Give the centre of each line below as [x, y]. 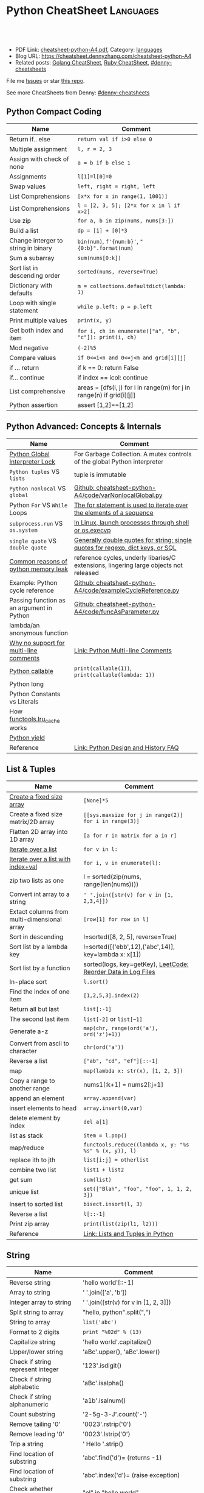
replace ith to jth [32, 1160]
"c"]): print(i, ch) [107, 337]
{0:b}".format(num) [105, 248]
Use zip [20, 221]
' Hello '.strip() [103, 1444]
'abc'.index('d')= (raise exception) [131, 1475]
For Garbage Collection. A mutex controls [133, 454]
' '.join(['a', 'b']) [105, 1293]
